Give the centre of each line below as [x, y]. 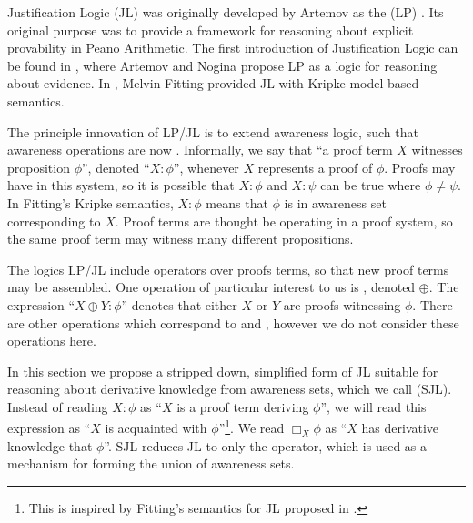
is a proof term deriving [243, 406]
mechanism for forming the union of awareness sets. [151, 463]
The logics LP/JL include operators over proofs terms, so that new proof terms [228, 269]
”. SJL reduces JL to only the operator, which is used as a [266, 445]
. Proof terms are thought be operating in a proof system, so [284, 221]
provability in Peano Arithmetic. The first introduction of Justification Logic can [233, 48]
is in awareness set [335, 202]
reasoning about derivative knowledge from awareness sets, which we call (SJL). [230, 389]
